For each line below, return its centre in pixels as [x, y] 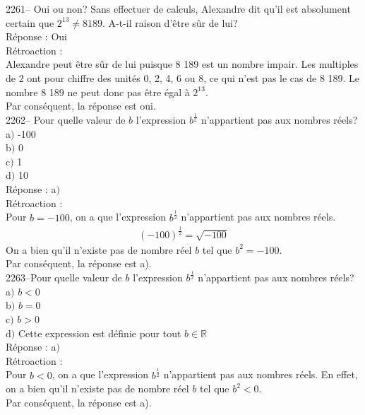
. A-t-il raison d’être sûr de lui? [170, 22]
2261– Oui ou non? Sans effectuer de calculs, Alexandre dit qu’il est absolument [178, 8]
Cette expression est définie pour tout [100, 333]
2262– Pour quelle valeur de [66, 120]
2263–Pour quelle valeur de [64, 277]
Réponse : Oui [36, 36]
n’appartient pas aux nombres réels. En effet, [261, 374]
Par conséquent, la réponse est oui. [81, 106]
